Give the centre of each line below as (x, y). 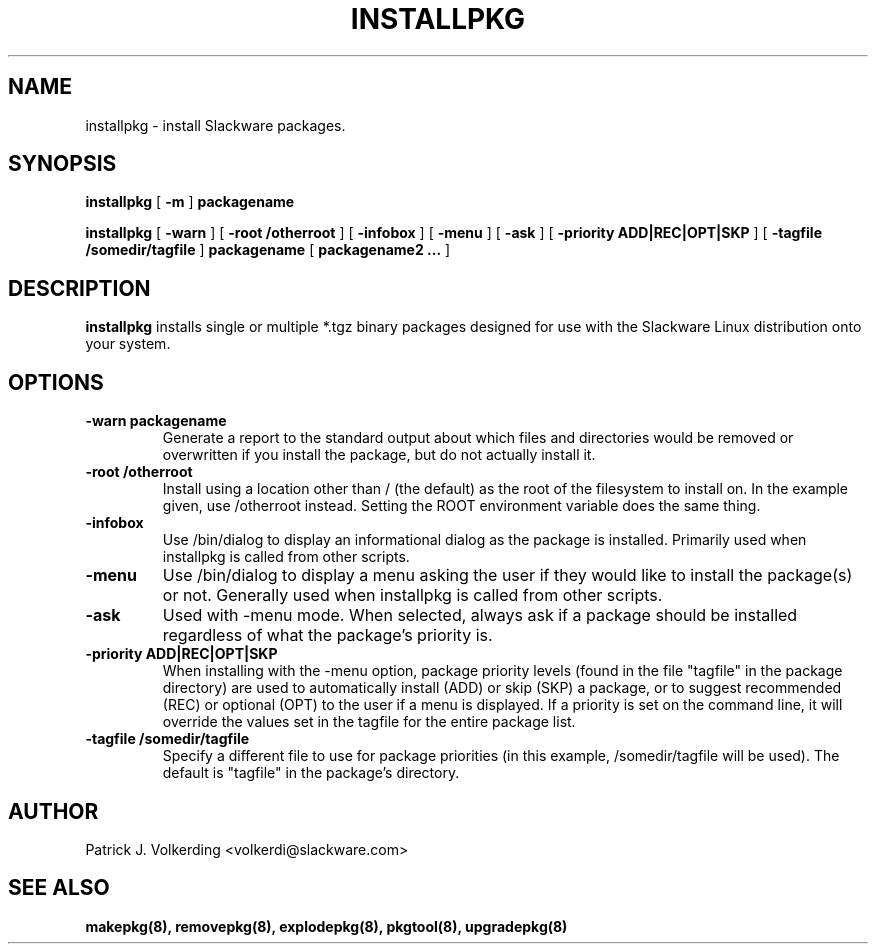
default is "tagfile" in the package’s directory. (311, 773)
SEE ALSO (59, 888)
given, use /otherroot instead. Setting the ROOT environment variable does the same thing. (461, 506)
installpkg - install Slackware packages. (215, 125)
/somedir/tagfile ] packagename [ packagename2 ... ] (268, 250)
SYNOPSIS (62, 164)
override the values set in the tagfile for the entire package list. (369, 722)
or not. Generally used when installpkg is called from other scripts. (412, 595)
